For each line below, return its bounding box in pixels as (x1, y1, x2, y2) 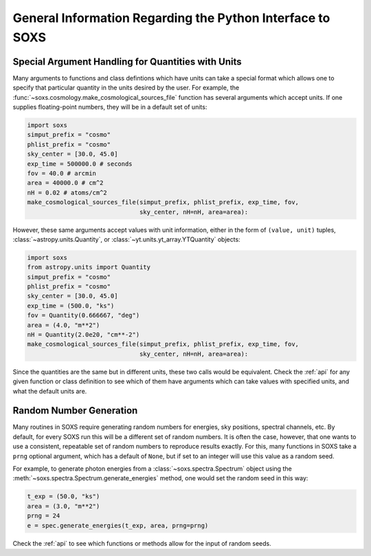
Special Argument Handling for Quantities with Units (12, 56, 242, 67)
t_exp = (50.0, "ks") (27, 493, 100, 500)
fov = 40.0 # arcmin (27, 169, 96, 177)
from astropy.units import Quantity (27, 264, 151, 271)
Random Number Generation (12, 405, 138, 416)
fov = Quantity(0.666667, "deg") (27, 312, 140, 319)
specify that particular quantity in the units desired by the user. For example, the (12, 83, 240, 92)
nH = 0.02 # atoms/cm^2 (27, 189, 108, 196)
